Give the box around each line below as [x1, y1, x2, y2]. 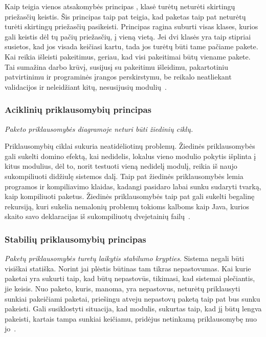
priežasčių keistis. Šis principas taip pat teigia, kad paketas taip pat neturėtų [5, 11, 246, 22]
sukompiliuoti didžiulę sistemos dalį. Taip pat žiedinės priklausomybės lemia [5, 170, 243, 181]
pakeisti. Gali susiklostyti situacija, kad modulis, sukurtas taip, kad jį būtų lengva [5, 303, 262, 314]
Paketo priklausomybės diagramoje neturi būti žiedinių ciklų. [5, 123, 193, 134]
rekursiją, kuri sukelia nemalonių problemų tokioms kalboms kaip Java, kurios [5, 201, 249, 211]
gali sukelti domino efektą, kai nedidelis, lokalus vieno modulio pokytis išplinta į [5, 150, 256, 161]
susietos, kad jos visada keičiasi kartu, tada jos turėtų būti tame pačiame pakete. [5, 41, 258, 52]
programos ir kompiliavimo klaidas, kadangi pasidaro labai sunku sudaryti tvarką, [5, 181, 261, 191]
